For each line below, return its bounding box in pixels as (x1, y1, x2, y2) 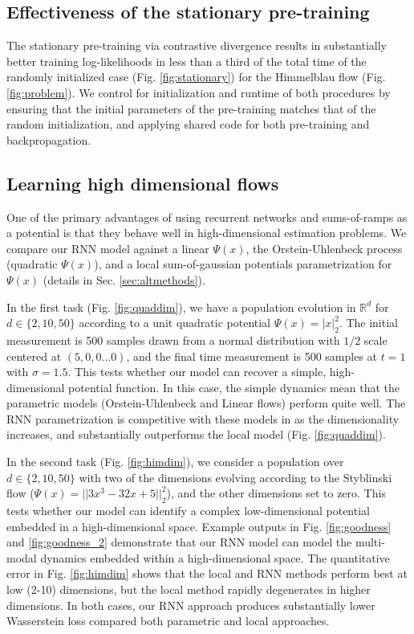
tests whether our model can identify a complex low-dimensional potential (6, 502, 370, 519)
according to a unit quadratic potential (79, 314, 271, 331)
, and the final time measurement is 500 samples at (126, 347, 377, 364)
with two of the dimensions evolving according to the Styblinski (79, 468, 392, 485)
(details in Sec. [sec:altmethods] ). (43, 271, 205, 288)
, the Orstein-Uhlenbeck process (246, 239, 403, 256)
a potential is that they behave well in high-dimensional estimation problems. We (6, 224, 407, 241)
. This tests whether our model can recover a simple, (67, 363, 327, 380)
